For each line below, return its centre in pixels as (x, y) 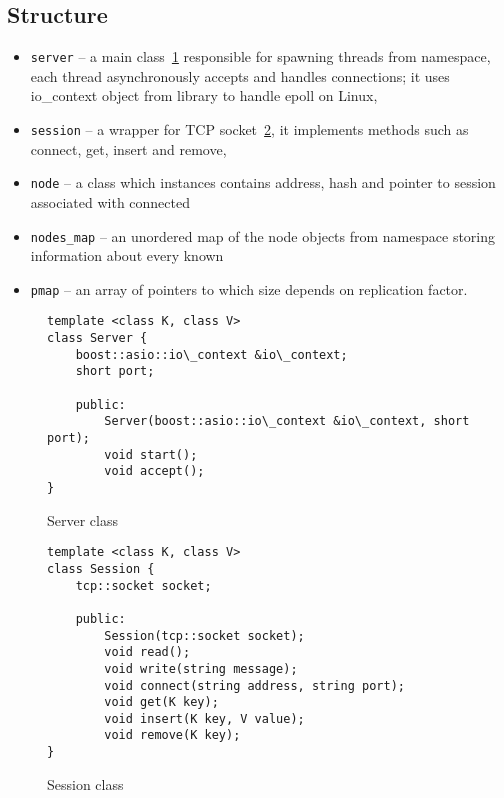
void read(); (147, 652)
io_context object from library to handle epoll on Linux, (204, 95)
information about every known (127, 255)
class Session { (101, 568)
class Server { (97, 338)
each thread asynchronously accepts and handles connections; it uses (240, 75)
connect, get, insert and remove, (128, 148)
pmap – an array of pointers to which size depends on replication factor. (249, 288)
